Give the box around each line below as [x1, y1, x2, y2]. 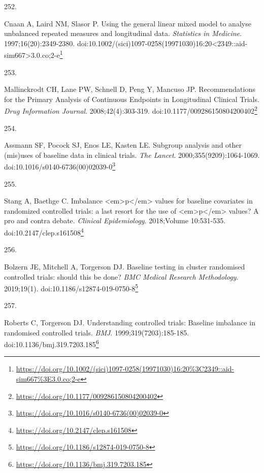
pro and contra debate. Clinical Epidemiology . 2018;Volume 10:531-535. [4, 215, 226, 226]
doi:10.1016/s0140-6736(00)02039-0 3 [4, 160, 116, 172]
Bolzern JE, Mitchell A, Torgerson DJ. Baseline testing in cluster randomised [4, 261, 245, 272]
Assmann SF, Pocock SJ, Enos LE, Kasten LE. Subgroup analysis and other [4, 140, 242, 150]
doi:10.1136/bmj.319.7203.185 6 [4, 337, 99, 349]
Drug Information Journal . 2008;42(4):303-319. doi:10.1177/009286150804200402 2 [4, 104, 257, 116]
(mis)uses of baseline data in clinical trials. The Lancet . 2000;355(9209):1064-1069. [4, 149, 260, 160]
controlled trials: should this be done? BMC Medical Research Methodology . [4, 271, 239, 282]
